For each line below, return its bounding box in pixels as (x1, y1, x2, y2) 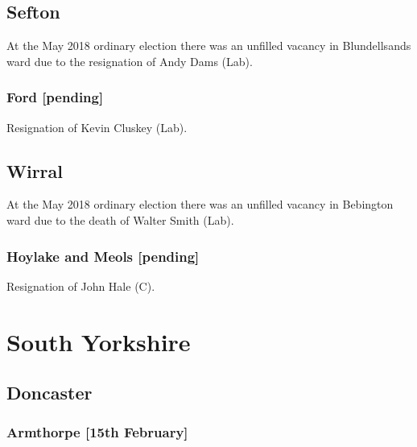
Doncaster (6, 380, 93, 405)
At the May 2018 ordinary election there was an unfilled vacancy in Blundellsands (6, 37, 411, 54)
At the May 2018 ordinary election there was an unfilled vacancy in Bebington (6, 196, 394, 213)
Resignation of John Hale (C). (6, 277, 155, 294)
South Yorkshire (6, 325, 191, 358)
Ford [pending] (6, 87, 104, 107)
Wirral (6, 158, 64, 183)
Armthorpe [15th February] (6, 422, 188, 442)
